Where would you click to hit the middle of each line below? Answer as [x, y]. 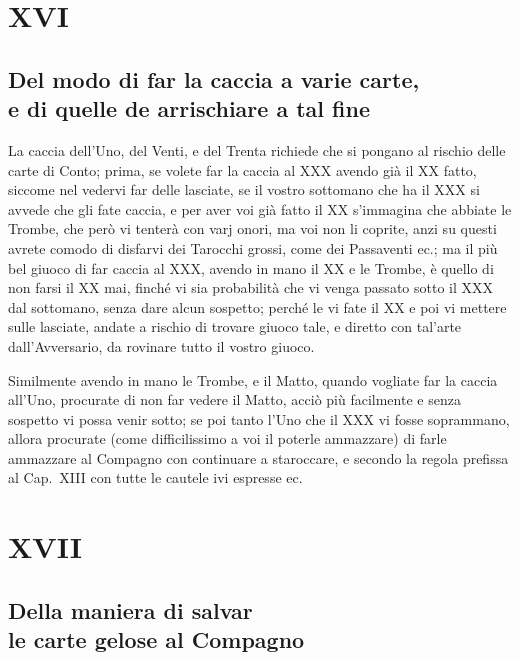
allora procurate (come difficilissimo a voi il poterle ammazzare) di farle [227, 438]
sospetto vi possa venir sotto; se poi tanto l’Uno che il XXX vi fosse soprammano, [259, 418]
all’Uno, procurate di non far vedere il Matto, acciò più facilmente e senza [234, 399]
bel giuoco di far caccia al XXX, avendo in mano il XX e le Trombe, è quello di [251, 267]
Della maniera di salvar [130, 609]
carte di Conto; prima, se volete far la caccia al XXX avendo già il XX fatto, [242, 169]
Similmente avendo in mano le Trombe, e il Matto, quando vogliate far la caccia [253, 379]
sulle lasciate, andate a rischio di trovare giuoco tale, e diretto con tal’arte [235, 326]
